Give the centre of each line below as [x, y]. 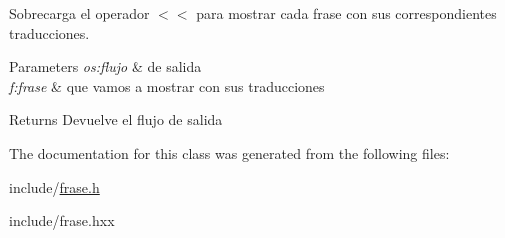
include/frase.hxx [62, 220]
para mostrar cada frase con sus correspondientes [346, 13]
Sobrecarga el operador [79, 13]
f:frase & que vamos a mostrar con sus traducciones [167, 85]
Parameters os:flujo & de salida [105, 66]
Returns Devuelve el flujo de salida [116, 119]
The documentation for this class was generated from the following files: [229, 152]
